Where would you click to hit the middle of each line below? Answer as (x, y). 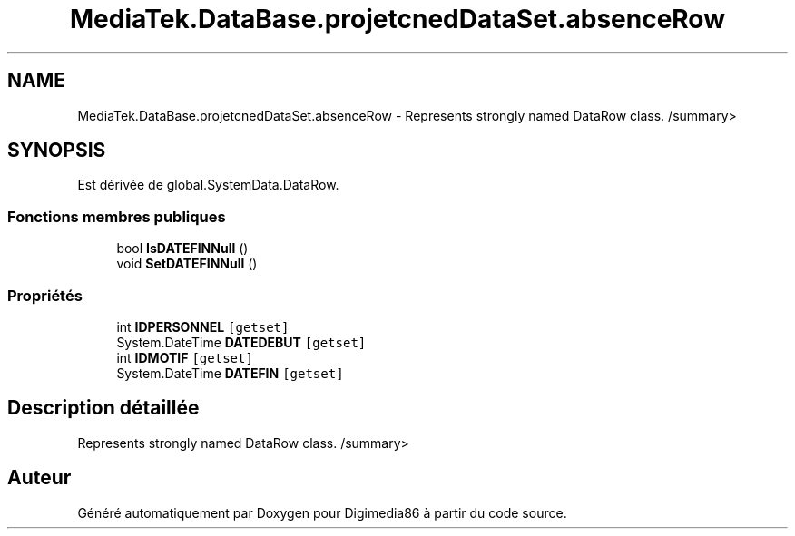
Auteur (39, 478)
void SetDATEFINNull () (187, 264)
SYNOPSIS (57, 151)
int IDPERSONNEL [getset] (203, 326)
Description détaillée (103, 408)
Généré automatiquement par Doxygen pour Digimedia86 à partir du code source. (322, 512)
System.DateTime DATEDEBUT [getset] (241, 342)
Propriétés (45, 295)
